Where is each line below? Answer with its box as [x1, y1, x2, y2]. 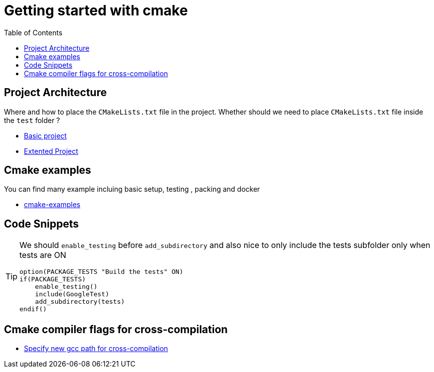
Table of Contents [4, 28, 63, 37]
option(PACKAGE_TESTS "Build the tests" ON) [19, 268, 183, 276]
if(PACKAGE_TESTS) [19, 275, 86, 283]
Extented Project [24, 146, 78, 155]
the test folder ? [4, 116, 60, 124]
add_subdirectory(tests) [35, 298, 125, 306]
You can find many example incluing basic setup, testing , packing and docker [4, 185, 260, 194]
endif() [19, 305, 47, 313]
